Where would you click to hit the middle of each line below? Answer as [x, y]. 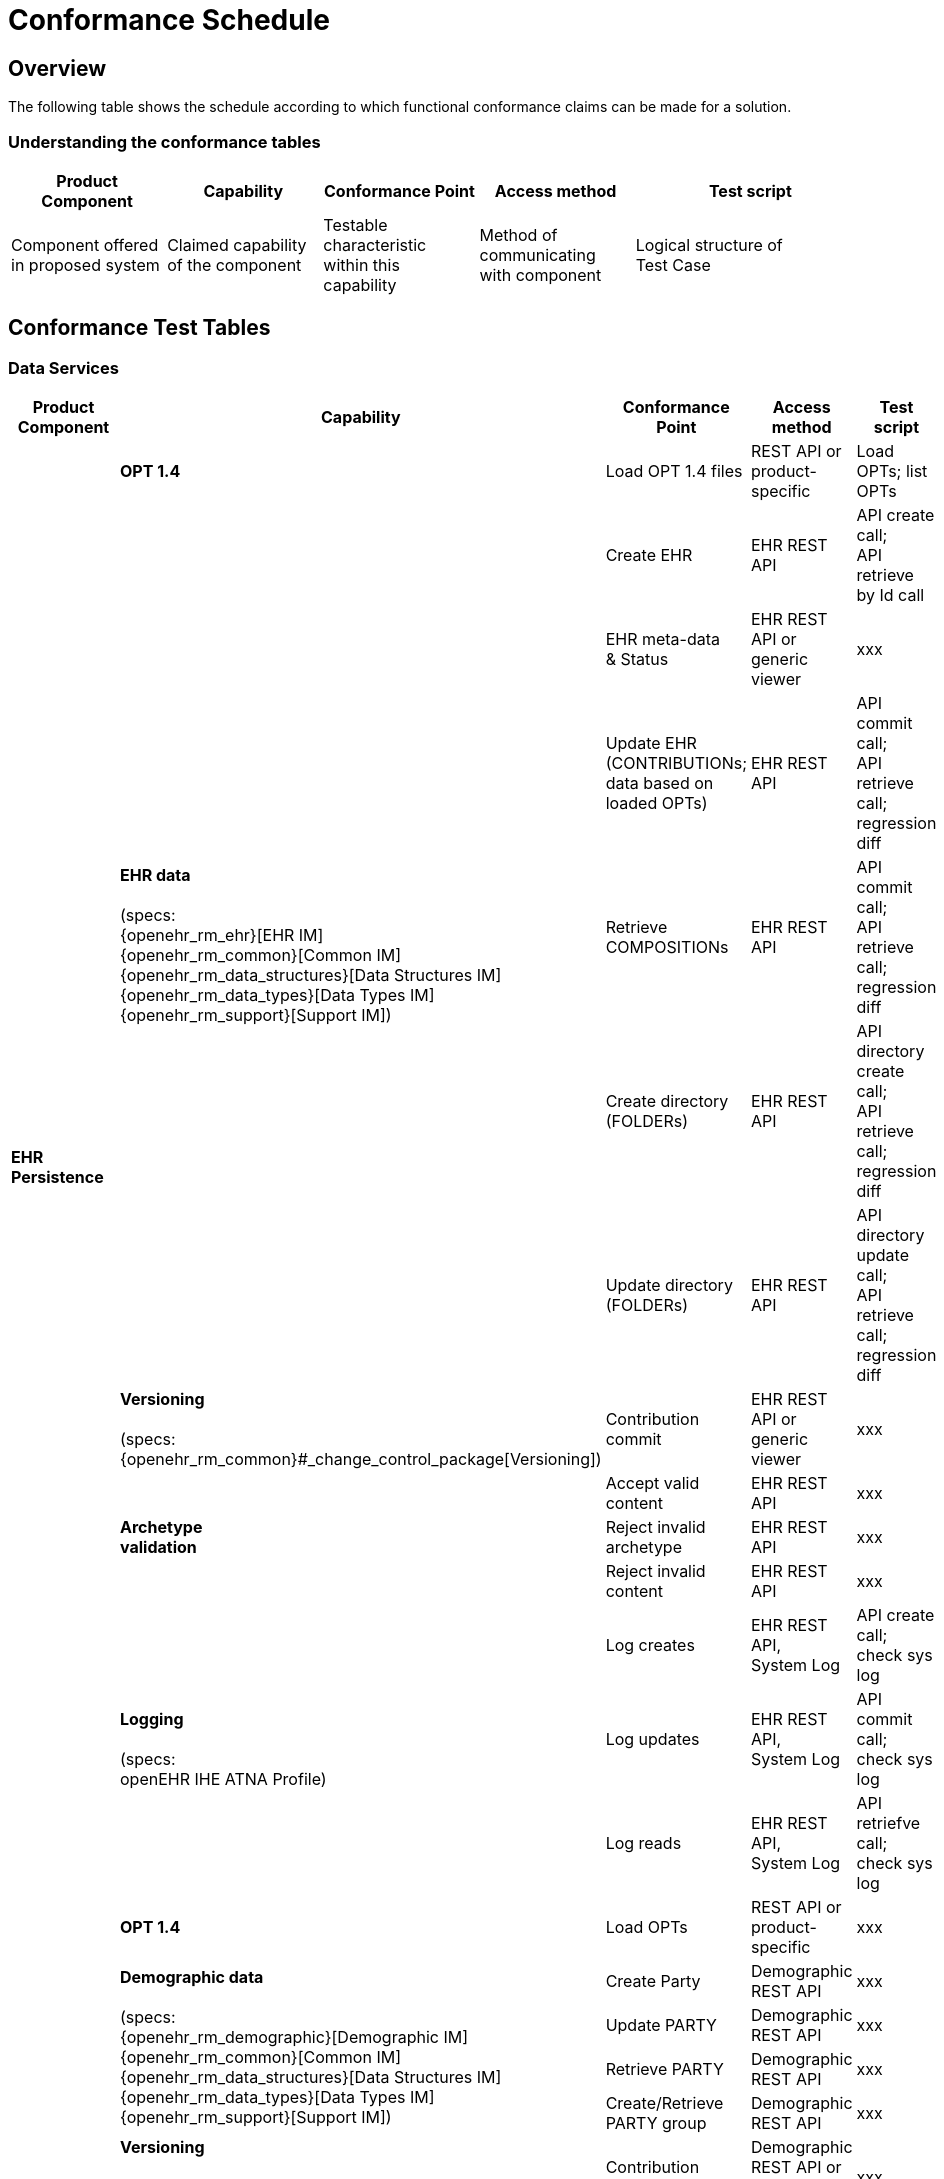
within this [361, 264]
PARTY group [656, 2123]
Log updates [652, 1739]
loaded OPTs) [656, 803]
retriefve [888, 1823]
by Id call [890, 595]
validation [158, 1547]
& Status [637, 659]
